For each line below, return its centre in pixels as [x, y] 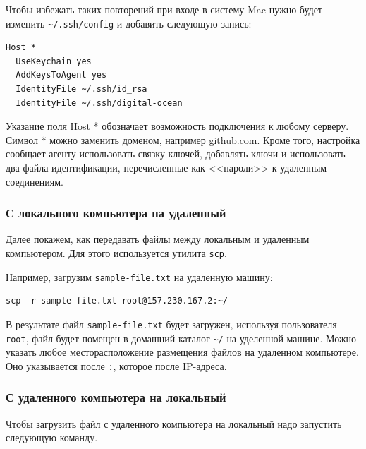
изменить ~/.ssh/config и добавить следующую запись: [129, 23]
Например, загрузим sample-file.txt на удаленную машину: [139, 276]
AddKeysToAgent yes [61, 75]
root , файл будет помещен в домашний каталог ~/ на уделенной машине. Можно [181, 338]
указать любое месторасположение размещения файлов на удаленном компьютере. [182, 352]
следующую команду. [52, 437]
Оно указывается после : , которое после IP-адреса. [116, 365]
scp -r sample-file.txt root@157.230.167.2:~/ [117, 301]
